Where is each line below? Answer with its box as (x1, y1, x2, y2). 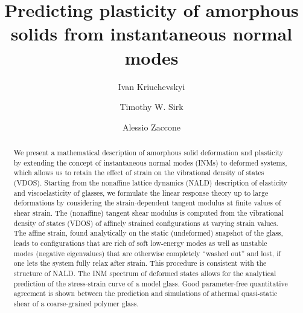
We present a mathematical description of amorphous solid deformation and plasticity (13, 147, 284, 158)
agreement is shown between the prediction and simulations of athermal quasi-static (13, 288, 278, 298)
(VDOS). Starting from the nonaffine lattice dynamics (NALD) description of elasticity (13, 178, 288, 188)
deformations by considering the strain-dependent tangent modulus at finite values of (13, 198, 281, 208)
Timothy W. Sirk (120, 100, 183, 113)
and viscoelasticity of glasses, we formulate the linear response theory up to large (13, 187, 269, 198)
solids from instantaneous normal (10, 21, 293, 46)
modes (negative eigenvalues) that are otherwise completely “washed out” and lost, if (13, 248, 281, 258)
